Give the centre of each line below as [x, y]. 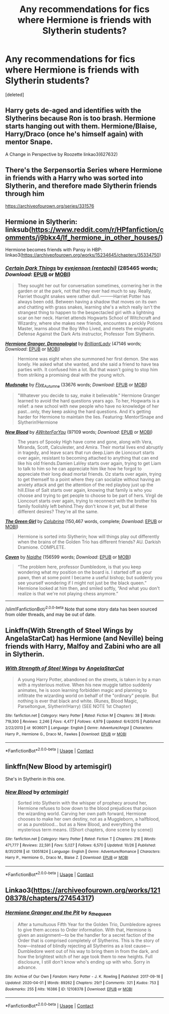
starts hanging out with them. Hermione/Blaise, [81, 126]
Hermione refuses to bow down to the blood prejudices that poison [87, 808]
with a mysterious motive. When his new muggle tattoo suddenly [84, 685]
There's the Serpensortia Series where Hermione [84, 170]
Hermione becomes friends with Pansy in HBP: [54, 250]
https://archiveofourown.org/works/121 [97, 890]
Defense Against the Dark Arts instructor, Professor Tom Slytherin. [86, 334]
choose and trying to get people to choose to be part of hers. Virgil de [90, 495]
